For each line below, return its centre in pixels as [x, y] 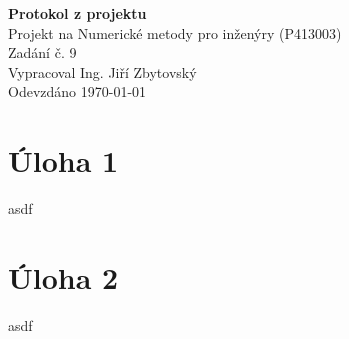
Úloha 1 [63, 160]
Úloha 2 [63, 276]
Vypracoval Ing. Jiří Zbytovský [102, 71]
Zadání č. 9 [42, 52]
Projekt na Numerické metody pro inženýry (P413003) [175, 32]
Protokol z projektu [77, 13]
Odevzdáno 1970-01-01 [77, 91]
